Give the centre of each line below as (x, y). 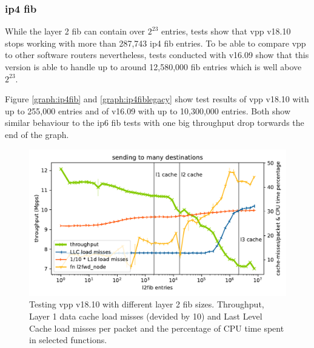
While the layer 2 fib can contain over (75, 31)
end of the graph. (37, 134)
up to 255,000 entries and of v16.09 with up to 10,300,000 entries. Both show (148, 110)
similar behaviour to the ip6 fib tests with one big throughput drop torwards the (155, 123)
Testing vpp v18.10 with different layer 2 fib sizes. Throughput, (147, 304)
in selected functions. (68, 340)
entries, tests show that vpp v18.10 (226, 31)
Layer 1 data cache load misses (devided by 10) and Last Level (146, 316)
